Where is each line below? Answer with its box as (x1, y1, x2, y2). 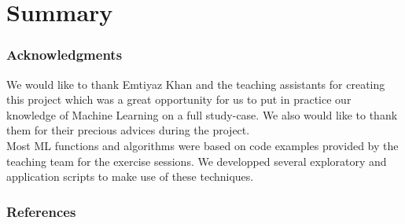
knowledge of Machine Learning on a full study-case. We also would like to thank (6, 106, 398, 123)
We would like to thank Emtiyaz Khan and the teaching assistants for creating (6, 75, 385, 92)
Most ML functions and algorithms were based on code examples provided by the (6, 137, 399, 153)
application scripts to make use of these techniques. (6, 168, 254, 185)
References (6, 201, 76, 221)
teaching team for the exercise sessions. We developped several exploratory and (6, 152, 387, 169)
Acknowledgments (6, 45, 123, 64)
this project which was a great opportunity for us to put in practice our (6, 91, 352, 108)
